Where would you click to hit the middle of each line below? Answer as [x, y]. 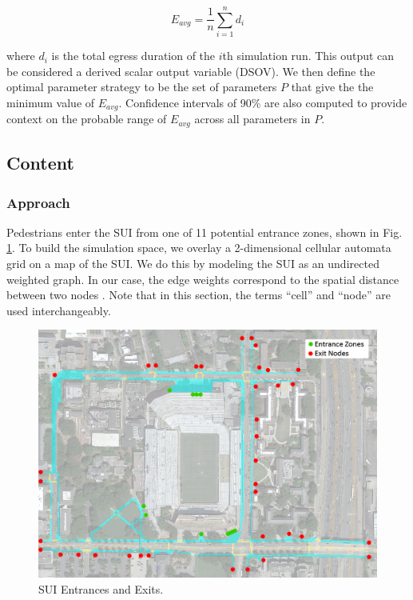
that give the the [332, 87]
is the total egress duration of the [133, 56]
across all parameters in [252, 119]
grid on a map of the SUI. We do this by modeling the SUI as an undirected [193, 263]
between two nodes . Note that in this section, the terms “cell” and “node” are [199, 295]
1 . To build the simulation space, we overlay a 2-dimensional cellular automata [199, 248]
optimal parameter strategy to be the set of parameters [142, 87]
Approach [38, 202]
